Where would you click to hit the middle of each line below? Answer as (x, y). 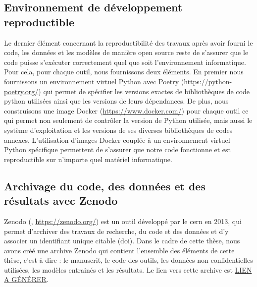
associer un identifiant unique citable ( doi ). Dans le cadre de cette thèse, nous (122, 241)
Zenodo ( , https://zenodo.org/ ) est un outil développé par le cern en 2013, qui (123, 221)
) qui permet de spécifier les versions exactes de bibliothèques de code (144, 91)
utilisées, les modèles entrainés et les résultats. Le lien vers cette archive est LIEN (128, 269)
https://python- (208, 81)
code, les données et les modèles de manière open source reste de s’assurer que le (126, 52)
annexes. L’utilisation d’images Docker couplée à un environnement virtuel (117, 140)
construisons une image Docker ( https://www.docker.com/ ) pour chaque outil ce (126, 110)
